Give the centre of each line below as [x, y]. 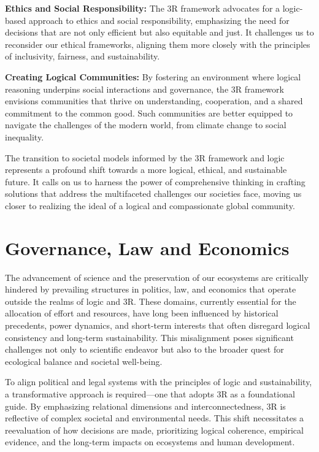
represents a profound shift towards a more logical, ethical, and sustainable [146, 170]
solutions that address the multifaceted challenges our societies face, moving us [153, 193]
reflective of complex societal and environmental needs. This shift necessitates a [155, 418]
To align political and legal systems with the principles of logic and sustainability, [159, 382]
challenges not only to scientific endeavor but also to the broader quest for [144, 349]
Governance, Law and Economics [147, 247]
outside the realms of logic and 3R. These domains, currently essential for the [151, 301]
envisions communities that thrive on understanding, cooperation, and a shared [154, 101]
